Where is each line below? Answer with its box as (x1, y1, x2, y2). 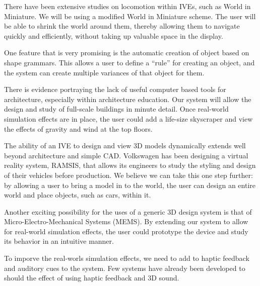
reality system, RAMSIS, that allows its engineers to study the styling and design (4, 160, 256, 170)
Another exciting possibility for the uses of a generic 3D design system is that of (4, 206, 252, 217)
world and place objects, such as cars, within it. (4, 189, 151, 200)
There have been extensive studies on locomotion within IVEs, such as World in (4, 1, 251, 11)
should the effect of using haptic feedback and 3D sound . (4, 272, 179, 283)
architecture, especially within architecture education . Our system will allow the (4, 93, 251, 104)
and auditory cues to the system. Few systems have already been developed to (4, 262, 245, 273)
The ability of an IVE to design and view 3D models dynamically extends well (4, 140, 246, 151)
